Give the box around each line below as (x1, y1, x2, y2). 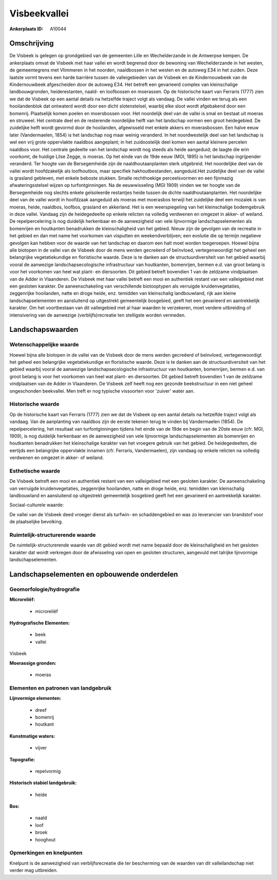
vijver (35, 745, 47, 751)
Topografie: (9, 756, 35, 763)
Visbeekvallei (9, 8, 69, 19)
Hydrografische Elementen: (9, 620, 70, 626)
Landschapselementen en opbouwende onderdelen (9, 570, 178, 578)
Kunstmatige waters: (9, 733, 55, 739)
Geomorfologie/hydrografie (9, 586, 80, 593)
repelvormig (35, 768, 61, 774)
